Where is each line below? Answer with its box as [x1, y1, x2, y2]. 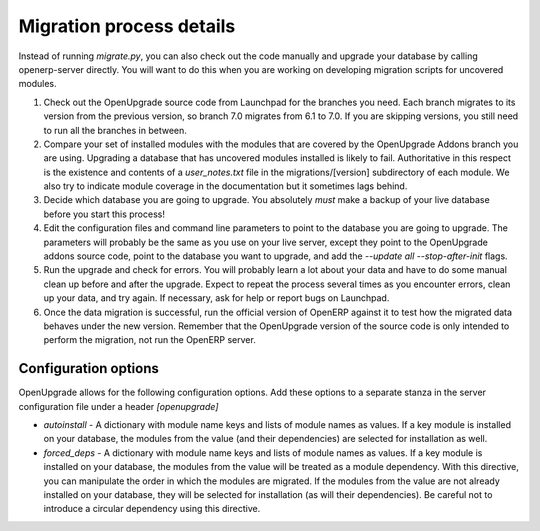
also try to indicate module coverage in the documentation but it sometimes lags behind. [43, 180, 408, 192]
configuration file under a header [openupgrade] [18, 400, 219, 412]
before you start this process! [43, 208, 165, 220]
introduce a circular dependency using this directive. [43, 503, 261, 515]
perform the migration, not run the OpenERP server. [43, 334, 257, 346]
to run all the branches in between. [43, 124, 187, 136]
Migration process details [18, 15, 236, 37]
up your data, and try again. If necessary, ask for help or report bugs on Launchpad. [43, 292, 390, 304]
